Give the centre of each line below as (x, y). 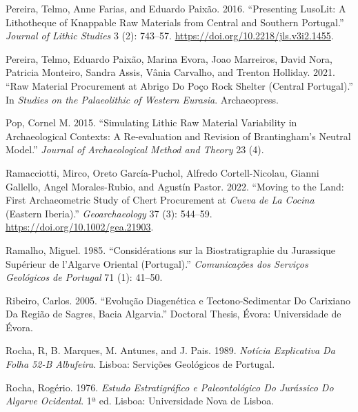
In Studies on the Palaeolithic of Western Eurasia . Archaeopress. (142, 99)
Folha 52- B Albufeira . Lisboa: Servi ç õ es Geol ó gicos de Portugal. (140, 364)
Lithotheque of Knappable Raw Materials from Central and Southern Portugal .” (175, 22)
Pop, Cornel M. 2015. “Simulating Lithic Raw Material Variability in (151, 122)
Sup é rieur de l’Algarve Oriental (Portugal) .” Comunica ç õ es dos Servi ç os (157, 263)
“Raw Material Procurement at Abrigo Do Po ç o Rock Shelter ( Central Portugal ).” (179, 85)
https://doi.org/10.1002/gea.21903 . (80, 227)
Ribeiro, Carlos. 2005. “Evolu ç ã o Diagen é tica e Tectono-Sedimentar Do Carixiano (178, 300)
